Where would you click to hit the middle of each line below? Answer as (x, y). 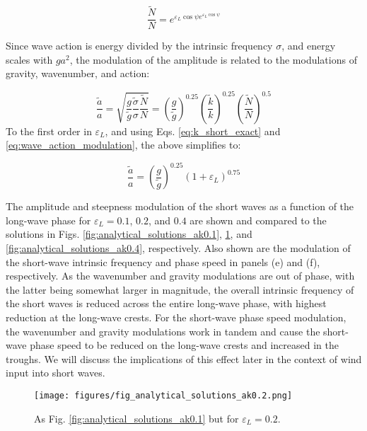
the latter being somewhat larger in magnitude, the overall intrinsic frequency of (180, 289)
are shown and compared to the (258, 220)
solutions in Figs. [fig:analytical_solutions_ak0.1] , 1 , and (129, 234)
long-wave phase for (48, 220)
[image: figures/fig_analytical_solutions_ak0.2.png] (163, 395)
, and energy (309, 46)
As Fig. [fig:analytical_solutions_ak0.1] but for (136, 418)
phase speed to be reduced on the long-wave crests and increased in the (184, 345)
